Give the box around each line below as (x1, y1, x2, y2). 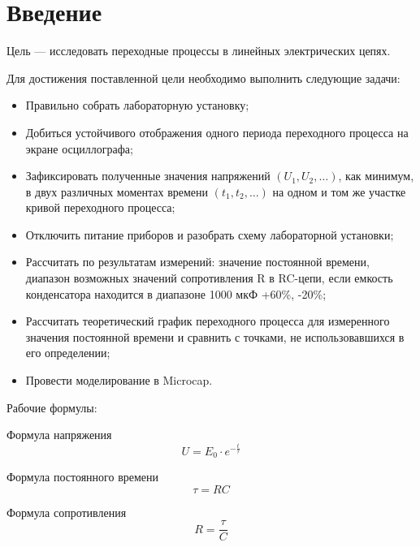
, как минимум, (338, 167, 414, 184)
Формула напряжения (6, 426, 112, 443)
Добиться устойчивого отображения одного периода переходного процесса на (25, 123, 409, 140)
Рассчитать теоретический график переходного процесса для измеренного (25, 312, 390, 329)
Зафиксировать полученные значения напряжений (25, 167, 271, 184)
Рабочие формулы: (6, 398, 97, 416)
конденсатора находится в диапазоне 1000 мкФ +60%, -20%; (25, 285, 327, 302)
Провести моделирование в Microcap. (25, 372, 213, 389)
